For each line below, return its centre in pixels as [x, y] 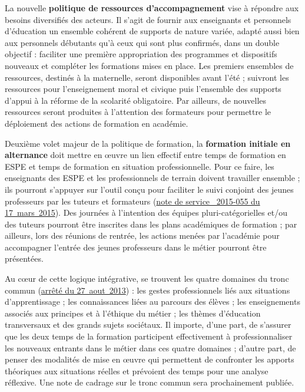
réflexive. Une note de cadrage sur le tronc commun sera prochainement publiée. [150, 382]
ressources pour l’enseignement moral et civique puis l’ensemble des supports [143, 89]
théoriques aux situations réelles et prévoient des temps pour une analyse [137, 370]
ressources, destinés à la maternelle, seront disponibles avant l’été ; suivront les [147, 77]
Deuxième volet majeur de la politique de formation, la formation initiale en [148, 143]
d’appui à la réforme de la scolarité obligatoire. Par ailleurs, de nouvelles [136, 100]
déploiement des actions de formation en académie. [97, 123]
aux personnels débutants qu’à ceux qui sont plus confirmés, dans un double [142, 42]
